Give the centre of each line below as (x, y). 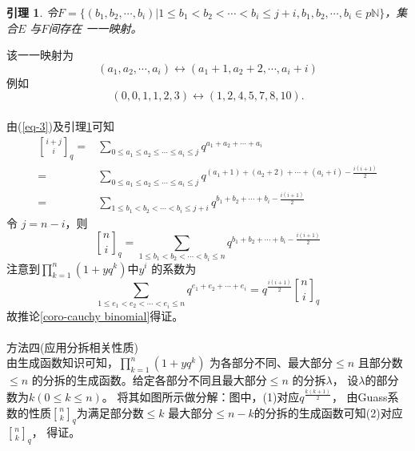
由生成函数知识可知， (62, 362)
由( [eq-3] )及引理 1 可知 (60, 125)
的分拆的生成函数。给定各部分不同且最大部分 (149, 380)
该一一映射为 (40, 55)
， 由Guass (359, 397)
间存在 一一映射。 (95, 28)
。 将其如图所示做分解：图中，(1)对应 (201, 397)
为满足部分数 (110, 412)
